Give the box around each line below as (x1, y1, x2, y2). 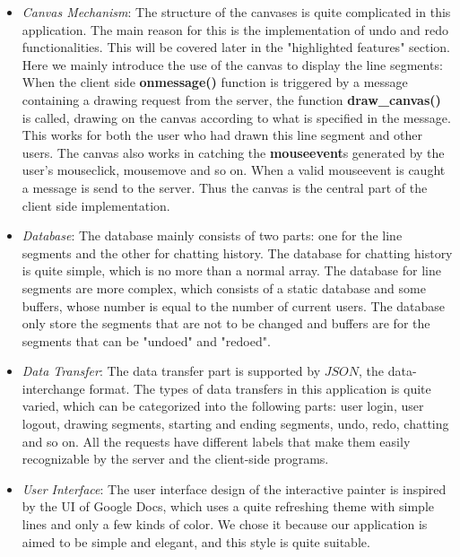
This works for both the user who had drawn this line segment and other (22, 126, 423, 144)
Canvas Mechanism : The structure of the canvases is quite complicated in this (22, 3, 451, 21)
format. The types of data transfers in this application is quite (89, 379, 431, 397)
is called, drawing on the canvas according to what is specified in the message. (22, 108, 451, 126)
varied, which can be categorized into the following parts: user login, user (22, 396, 424, 415)
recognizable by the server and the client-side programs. (22, 449, 329, 468)
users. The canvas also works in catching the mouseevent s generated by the (22, 143, 445, 161)
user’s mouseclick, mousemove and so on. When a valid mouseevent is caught (22, 161, 446, 179)
